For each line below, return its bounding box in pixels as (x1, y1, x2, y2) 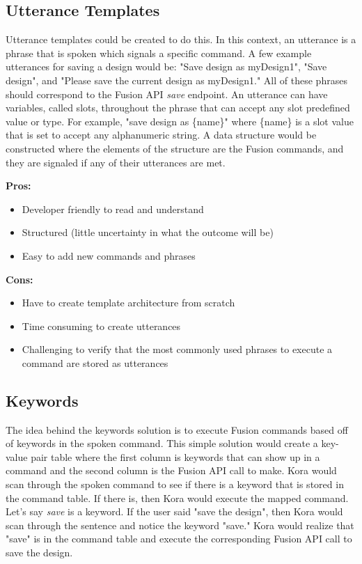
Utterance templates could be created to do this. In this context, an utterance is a (6, 32, 356, 47)
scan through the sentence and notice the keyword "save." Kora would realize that (6, 517, 354, 532)
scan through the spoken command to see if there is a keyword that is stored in (6, 477, 344, 492)
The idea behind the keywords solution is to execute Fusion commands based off (6, 422, 348, 437)
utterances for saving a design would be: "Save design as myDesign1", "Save (6, 59, 327, 74)
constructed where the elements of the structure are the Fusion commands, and (6, 141, 344, 155)
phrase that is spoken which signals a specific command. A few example (6, 45, 312, 60)
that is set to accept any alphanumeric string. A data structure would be (6, 127, 317, 142)
